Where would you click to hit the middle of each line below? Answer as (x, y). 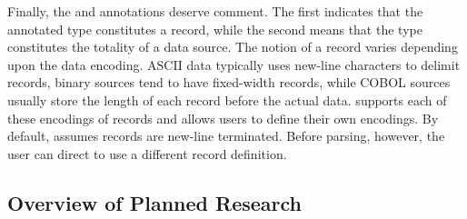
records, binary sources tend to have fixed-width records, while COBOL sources (229, 82)
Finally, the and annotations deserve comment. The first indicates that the (215, 11)
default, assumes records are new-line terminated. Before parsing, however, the (226, 136)
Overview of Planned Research (155, 202)
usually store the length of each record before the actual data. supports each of (227, 100)
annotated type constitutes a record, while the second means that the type (215, 29)
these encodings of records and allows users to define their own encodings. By (223, 118)
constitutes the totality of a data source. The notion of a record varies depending (233, 47)
